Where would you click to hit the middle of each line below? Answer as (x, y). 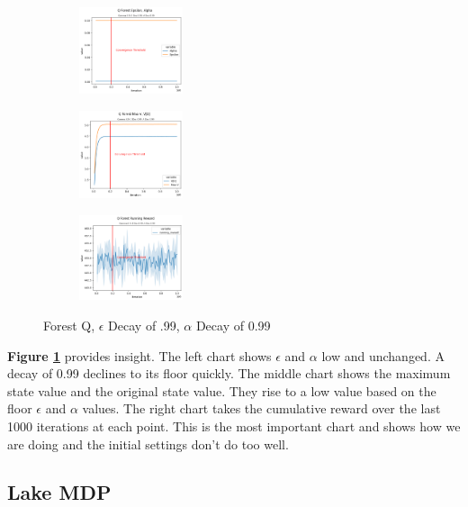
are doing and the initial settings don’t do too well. (148, 444)
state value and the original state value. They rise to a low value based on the (222, 390)
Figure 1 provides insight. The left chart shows (139, 355)
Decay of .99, (144, 325)
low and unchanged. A (383, 355)
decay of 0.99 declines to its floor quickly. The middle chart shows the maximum (229, 373)
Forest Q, (69, 325)
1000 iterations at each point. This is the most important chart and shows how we (234, 426)
